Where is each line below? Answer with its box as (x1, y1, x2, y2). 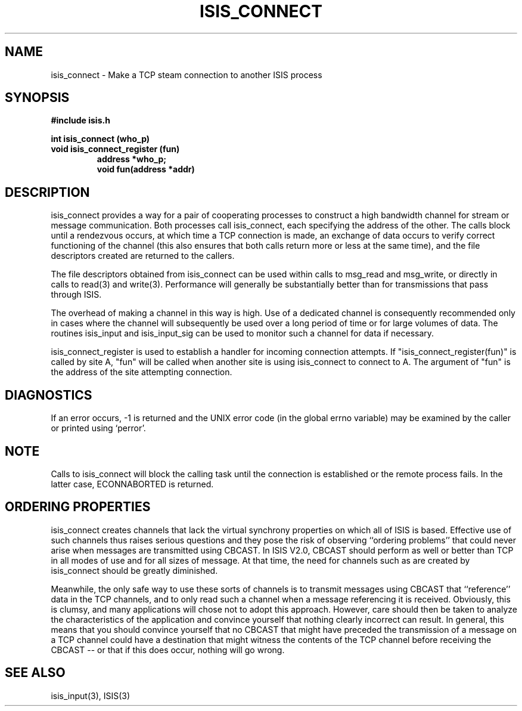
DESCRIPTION (5, 184, 90, 200)
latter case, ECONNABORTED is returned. (51, 478, 214, 489)
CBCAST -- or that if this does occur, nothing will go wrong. (51, 644, 285, 655)
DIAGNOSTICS (5, 387, 92, 403)
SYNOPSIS (5, 90, 70, 106)
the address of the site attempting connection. (51, 367, 232, 378)
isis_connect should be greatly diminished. (51, 565, 218, 576)
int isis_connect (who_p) (51, 134, 150, 144)
